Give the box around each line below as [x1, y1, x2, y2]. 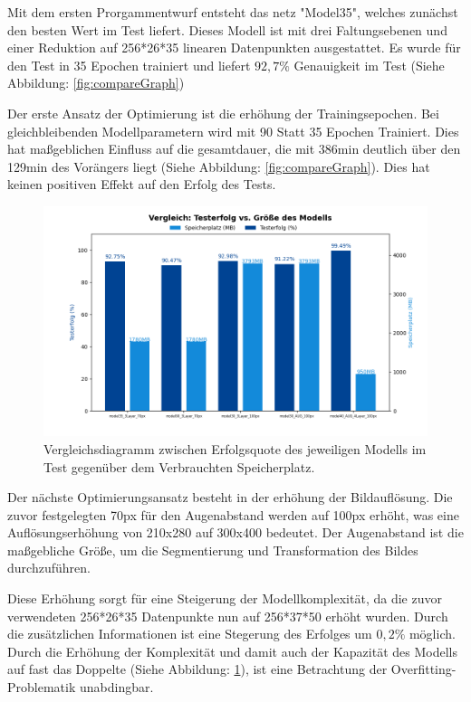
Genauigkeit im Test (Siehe [293, 55, 445, 74]
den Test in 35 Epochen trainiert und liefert [7, 55, 251, 74]
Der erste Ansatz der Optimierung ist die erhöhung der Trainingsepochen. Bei [7, 103, 439, 122]
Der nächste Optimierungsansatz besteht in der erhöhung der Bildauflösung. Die [7, 488, 453, 507]
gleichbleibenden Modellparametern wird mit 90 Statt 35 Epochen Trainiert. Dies [7, 121, 459, 140]
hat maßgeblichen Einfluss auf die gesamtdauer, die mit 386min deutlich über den [7, 139, 461, 158]
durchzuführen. [7, 558, 91, 577]
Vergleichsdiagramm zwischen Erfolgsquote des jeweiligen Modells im [43, 439, 427, 458]
